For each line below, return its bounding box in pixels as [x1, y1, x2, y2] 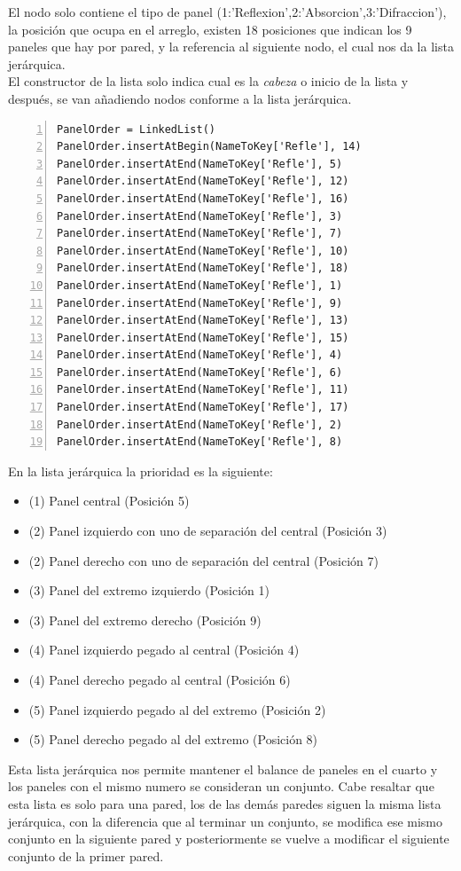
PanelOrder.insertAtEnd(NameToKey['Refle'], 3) [57, 209, 343, 223]
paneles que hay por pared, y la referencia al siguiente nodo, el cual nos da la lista [8, 37, 454, 56]
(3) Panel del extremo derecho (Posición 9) [28, 610, 262, 629]
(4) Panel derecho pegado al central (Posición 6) [28, 671, 291, 688]
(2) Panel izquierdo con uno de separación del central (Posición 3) [28, 522, 387, 540]
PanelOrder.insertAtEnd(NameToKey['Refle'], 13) [57, 314, 349, 327]
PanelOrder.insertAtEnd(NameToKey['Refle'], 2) [57, 418, 343, 431]
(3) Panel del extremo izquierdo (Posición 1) [28, 581, 270, 600]
